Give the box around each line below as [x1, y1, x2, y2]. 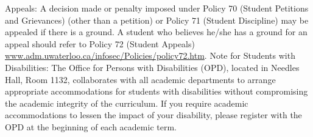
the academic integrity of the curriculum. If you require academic [5, 96, 248, 109]
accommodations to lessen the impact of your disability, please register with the [5, 109, 302, 121]
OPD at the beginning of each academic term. [5, 120, 177, 133]
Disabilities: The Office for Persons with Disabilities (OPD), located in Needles [5, 61, 300, 73]
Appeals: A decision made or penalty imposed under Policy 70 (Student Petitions [5, 2, 309, 14]
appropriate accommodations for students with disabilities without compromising [5, 85, 308, 98]
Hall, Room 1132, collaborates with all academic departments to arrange [5, 73, 276, 85]
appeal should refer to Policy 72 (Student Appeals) [5, 37, 195, 50]
